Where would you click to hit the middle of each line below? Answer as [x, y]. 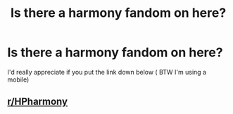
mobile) [18, 80]
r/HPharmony [38, 102]
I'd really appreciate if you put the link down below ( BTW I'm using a [107, 72]
